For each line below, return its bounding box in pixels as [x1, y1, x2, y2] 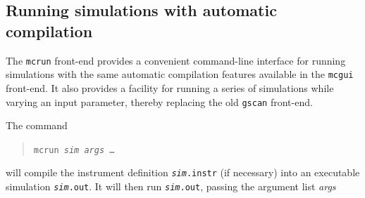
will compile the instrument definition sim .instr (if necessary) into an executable [6, 165, 360, 180]
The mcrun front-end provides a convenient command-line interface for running [6, 53, 346, 67]
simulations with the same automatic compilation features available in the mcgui [6, 67, 354, 81]
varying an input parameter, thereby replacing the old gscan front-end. [6, 94, 313, 109]
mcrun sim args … [33, 145, 115, 155]
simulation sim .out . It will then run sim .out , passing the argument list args [6, 179, 336, 194]
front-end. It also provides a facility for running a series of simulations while [6, 80, 334, 95]
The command [6, 118, 68, 133]
